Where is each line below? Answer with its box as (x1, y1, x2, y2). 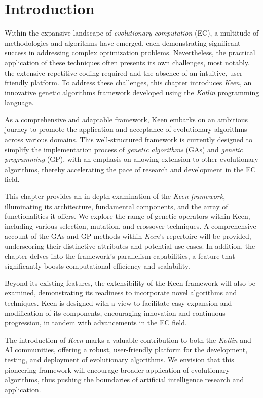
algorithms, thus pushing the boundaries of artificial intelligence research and (5, 374, 244, 385)
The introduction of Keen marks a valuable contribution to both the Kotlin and (5, 334, 251, 345)
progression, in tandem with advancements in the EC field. (5, 317, 187, 328)
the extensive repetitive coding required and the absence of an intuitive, (5, 67, 228, 78)
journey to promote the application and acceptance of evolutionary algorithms (5, 124, 247, 135)
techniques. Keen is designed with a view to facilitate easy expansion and (5, 297, 232, 308)
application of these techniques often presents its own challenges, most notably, (5, 57, 250, 68)
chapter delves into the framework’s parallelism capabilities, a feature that (5, 250, 235, 261)
